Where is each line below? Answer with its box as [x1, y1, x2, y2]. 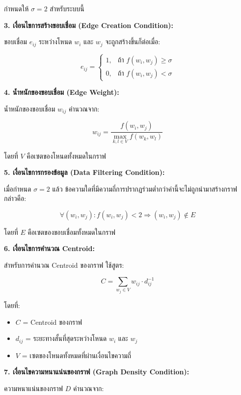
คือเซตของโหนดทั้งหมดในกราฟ [27, 150, 106, 161]
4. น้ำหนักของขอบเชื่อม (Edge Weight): [4, 87, 119, 97]
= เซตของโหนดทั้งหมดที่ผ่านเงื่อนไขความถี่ [22, 350, 132, 360]
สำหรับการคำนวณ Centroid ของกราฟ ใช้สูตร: [4, 260, 124, 270]
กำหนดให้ [4, 3, 29, 13]
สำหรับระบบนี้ [50, 3, 84, 13]
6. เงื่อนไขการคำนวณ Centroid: [4, 243, 95, 254]
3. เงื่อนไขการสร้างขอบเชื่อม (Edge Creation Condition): [4, 20, 173, 30]
